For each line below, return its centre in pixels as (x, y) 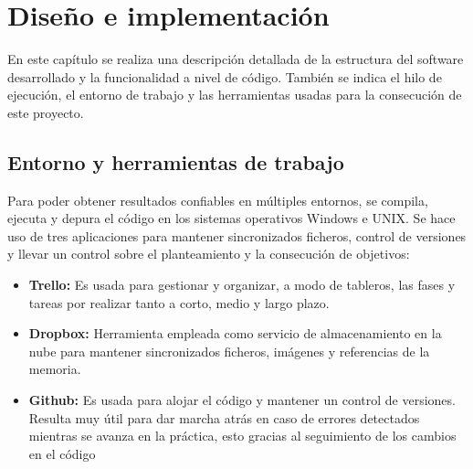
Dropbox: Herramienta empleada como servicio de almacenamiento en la (235, 333)
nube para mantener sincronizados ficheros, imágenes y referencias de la (229, 351)
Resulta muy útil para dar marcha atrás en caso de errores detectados (224, 417)
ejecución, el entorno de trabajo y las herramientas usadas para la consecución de (235, 95)
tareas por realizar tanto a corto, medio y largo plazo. (179, 302)
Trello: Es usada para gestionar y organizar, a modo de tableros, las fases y (242, 285)
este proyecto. (46, 112)
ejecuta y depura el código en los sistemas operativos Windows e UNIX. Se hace (231, 218)
